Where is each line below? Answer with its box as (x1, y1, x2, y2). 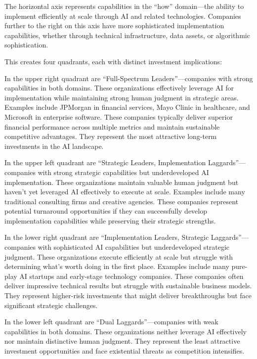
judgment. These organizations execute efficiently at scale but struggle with (4, 251, 233, 262)
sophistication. (4, 40, 48, 50)
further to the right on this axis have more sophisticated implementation (4, 20, 224, 31)
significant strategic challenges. (4, 300, 98, 310)
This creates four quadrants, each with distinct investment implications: (4, 56, 222, 66)
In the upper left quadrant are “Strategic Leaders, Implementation (4, 157, 206, 168)
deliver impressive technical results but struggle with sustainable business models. (4, 280, 252, 291)
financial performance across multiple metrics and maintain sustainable (4, 121, 220, 132)
